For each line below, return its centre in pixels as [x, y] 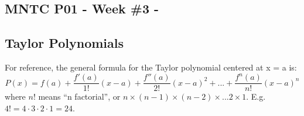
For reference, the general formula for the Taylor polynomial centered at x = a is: [151, 67]
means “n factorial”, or [79, 96]
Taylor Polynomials [64, 43]
